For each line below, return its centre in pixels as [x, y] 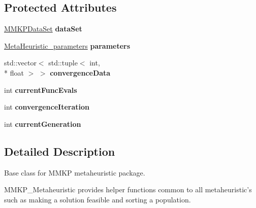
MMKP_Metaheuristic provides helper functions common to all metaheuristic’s [128, 189]
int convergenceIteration [47, 107]
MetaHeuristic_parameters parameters [67, 45]
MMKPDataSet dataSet [43, 29]
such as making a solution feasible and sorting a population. [98, 199]
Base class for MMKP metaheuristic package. [75, 172]
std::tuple [63, 63]
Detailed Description [60, 151]
